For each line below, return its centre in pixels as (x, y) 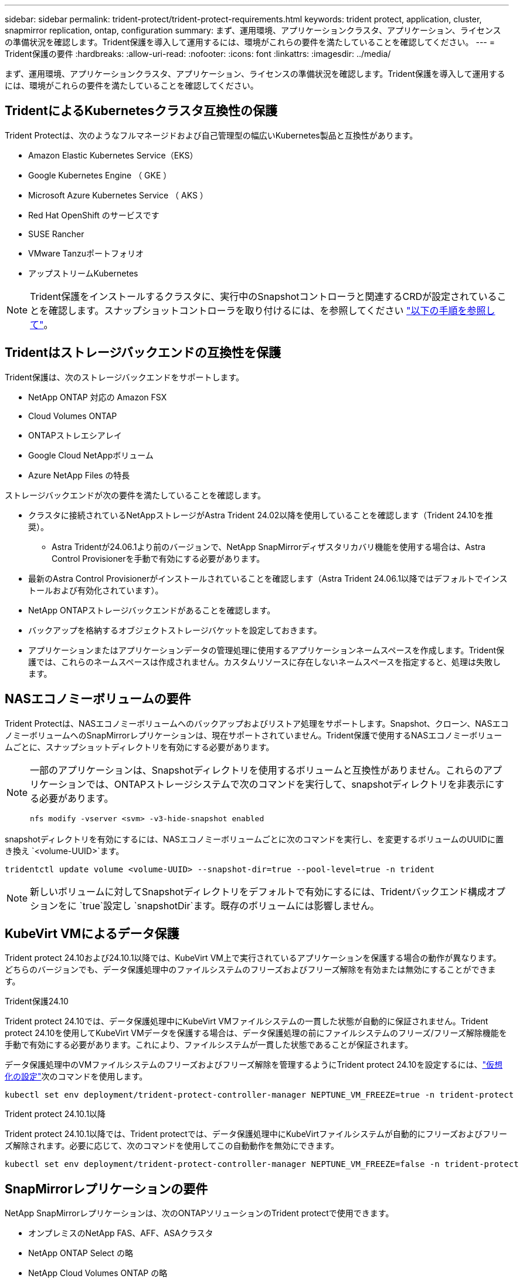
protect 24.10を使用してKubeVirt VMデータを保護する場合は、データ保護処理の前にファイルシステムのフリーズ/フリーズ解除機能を (256, 1033)
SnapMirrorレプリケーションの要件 (106, 1189)
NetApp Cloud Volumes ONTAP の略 (98, 1273)
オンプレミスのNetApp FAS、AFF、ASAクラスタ (121, 1233)
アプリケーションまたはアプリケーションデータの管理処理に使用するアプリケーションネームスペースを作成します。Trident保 (266, 650)
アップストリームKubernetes (83, 273)
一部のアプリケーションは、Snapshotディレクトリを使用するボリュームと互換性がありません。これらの (257, 770)
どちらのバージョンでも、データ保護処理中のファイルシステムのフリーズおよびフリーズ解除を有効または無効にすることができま (250, 970)
